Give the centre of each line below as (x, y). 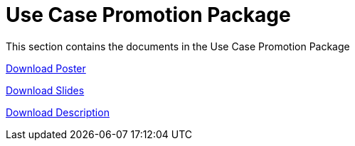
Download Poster (46, 68)
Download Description (58, 112)
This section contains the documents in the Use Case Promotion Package (178, 46)
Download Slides (45, 90)
